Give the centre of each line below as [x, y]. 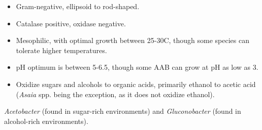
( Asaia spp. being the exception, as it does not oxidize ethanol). [115, 94]
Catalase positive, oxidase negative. [71, 23]
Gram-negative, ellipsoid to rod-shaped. [78, 6]
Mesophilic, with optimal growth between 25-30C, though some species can [133, 40]
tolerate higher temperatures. [61, 50]
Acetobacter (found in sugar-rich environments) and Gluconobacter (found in [123, 111]
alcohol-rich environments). [46, 121]
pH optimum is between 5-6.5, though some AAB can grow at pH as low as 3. [137, 67]
